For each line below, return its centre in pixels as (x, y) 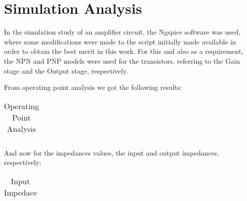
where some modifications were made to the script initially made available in (120, 41)
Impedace (21, 192)
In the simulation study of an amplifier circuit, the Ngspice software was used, (122, 32)
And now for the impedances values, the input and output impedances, (112, 152)
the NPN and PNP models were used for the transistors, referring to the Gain (122, 60)
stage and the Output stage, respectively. (66, 70)
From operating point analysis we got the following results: (93, 87)
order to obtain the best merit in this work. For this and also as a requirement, (124, 51)
